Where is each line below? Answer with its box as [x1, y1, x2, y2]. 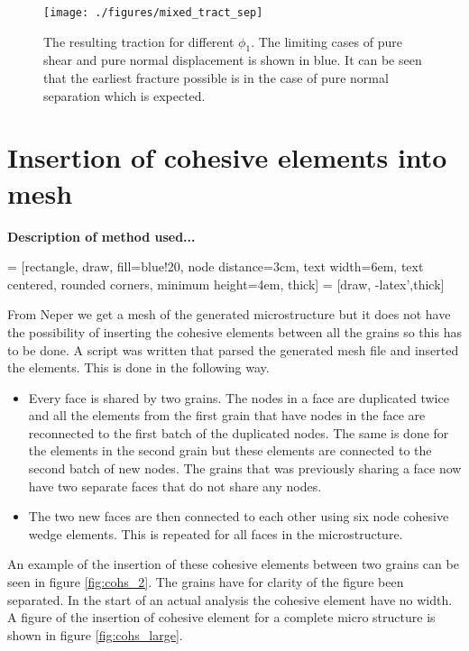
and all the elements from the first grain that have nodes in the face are [28, 406, 426, 425]
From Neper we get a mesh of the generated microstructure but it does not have [7, 305, 451, 324]
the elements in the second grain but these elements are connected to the [28, 441, 432, 460]
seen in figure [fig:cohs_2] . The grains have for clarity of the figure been [7, 573, 404, 591]
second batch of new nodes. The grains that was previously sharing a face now [28, 459, 462, 478]
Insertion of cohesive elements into [7, 139, 447, 176]
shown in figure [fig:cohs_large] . [7, 625, 183, 644]
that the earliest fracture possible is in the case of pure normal [43, 69, 389, 87]
